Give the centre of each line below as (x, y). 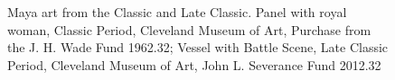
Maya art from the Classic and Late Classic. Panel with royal (177, 12)
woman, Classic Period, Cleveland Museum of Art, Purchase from (189, 29)
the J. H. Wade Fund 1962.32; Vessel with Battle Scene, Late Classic (198, 47)
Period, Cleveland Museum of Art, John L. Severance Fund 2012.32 (194, 64)
